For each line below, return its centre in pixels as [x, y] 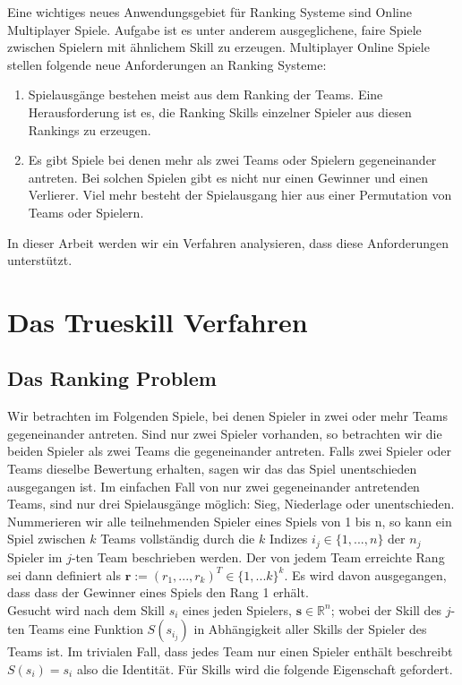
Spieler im [35, 557]
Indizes [288, 539]
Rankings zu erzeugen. [90, 129]
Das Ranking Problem [112, 378]
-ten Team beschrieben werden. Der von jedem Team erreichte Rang [258, 557]
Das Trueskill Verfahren [158, 321]
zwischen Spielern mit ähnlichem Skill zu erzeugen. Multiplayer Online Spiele [218, 47]
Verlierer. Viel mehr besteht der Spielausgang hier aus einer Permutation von [240, 195]
